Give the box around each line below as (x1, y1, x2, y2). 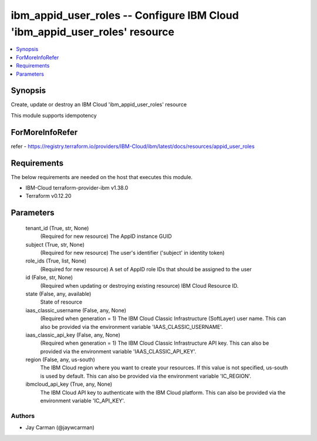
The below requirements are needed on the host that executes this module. (11, 173, 193, 180)
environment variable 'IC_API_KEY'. (40, 397, 126, 405)
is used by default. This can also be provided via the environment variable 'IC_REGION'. (40, 372, 252, 379)
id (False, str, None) (25, 274, 73, 281)
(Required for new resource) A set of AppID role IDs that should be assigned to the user (40, 265, 252, 272)
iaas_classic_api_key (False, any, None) (25, 331, 120, 338)
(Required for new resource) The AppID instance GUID (40, 233, 172, 240)
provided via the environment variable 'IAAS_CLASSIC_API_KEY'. (40, 348, 197, 355)
